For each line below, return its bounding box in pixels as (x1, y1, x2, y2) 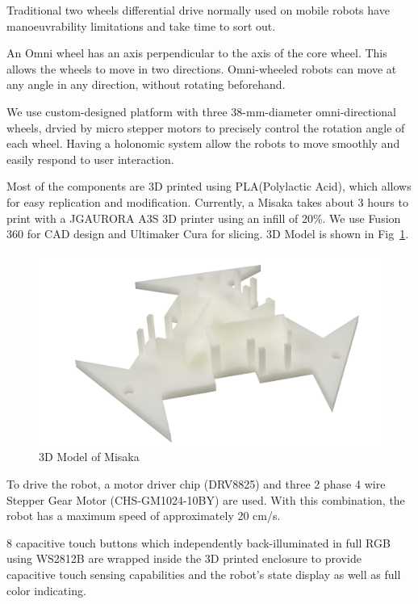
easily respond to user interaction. (6, 150, 174, 167)
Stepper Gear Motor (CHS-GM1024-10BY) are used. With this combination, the (6, 491, 405, 508)
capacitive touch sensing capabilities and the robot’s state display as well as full (6, 565, 401, 582)
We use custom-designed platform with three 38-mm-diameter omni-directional (6, 103, 396, 120)
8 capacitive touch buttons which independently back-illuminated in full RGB (6, 534, 391, 551)
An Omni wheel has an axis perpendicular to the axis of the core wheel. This (6, 44, 387, 61)
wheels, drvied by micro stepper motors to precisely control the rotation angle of (6, 119, 405, 136)
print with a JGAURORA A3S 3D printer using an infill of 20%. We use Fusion (6, 209, 401, 226)
